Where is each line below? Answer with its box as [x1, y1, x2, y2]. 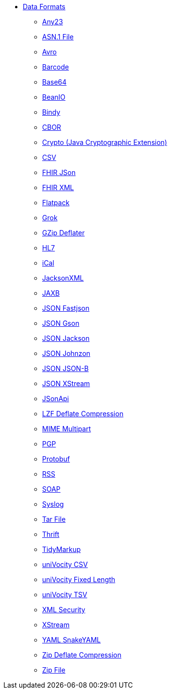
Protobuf [42, 455, 70, 463]
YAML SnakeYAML [42, 636, 101, 644]
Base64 [42, 78, 67, 86]
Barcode [42, 63, 69, 71]
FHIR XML [42, 183, 74, 192]
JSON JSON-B [42, 364, 89, 373]
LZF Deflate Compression [42, 409, 124, 418]
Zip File [42, 666, 65, 674]
